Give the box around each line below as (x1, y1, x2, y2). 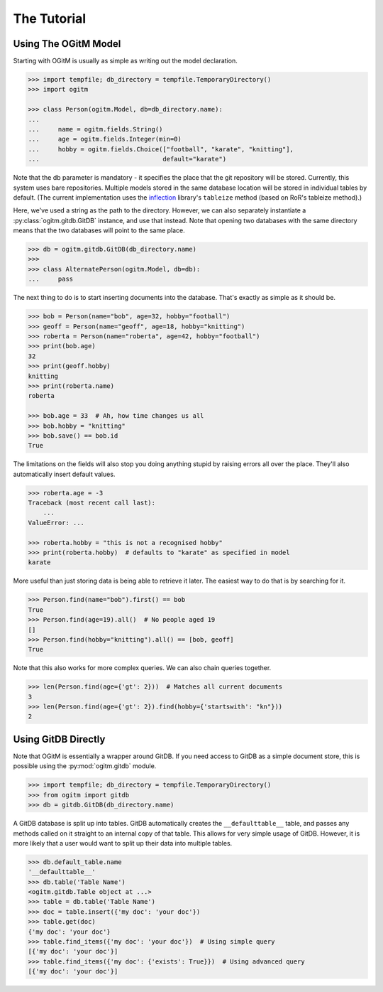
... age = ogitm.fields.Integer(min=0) (28, 135, 182, 144)
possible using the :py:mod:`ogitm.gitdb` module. (13, 762, 157, 770)
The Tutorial (13, 11, 87, 26)
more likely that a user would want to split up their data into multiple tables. (13, 839, 233, 847)
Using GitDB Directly (13, 733, 106, 745)
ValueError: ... (28, 519, 85, 527)
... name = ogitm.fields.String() (28, 125, 163, 133)
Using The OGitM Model (13, 38, 121, 50)
